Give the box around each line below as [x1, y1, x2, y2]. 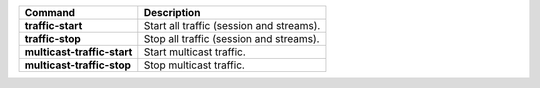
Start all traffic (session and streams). [143, 19, 321, 32]
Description [143, 6, 201, 19]
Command [24, 6, 75, 19]
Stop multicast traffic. [143, 58, 245, 72]
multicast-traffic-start [24, 45, 133, 59]
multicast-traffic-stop [24, 58, 132, 72]
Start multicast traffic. [143, 45, 246, 59]
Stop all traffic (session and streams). [143, 32, 320, 45]
